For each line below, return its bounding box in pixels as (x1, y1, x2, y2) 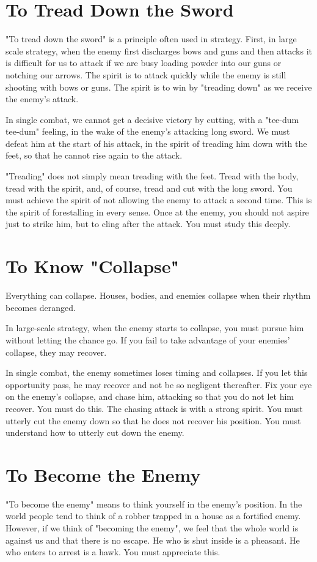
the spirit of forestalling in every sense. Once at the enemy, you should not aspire (5, 205, 309, 218)
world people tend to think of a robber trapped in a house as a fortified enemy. (5, 509, 301, 522)
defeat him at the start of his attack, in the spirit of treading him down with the (5, 137, 307, 149)
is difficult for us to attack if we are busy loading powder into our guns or (5, 56, 282, 69)
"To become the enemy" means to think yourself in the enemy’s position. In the (5, 497, 302, 510)
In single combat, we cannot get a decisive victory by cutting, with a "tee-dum (5, 113, 299, 126)
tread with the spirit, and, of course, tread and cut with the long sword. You (5, 181, 293, 194)
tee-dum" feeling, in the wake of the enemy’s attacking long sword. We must (5, 125, 290, 138)
